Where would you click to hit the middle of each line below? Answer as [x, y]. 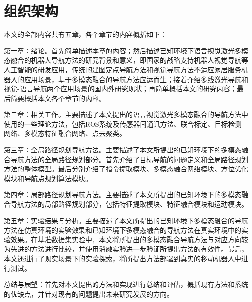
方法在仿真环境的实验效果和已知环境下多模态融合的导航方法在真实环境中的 [123, 230]
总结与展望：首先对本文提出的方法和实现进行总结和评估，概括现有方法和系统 [126, 284]
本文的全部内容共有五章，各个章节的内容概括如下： [85, 34]
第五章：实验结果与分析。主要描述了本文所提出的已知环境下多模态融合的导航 [126, 220]
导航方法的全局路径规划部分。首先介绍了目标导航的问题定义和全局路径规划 [129, 159]
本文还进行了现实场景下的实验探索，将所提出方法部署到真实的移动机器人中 [123, 258]
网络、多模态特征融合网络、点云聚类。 [65, 133]
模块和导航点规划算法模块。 [48, 178]
